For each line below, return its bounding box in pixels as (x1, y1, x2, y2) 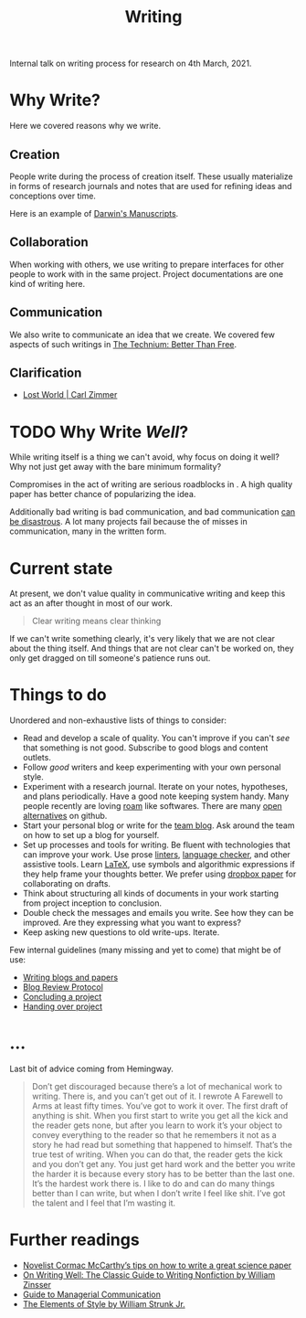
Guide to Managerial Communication (22, 1289, 162, 1300)
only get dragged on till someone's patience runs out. (9, 653, 211, 664)
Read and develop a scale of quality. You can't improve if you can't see (22, 733, 290, 744)
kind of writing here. (9, 278, 86, 289)
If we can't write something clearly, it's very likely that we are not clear (9, 633, 276, 644)
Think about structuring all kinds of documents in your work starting (22, 888, 280, 899)
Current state (9, 558, 113, 579)
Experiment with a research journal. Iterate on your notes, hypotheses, (22, 781, 288, 792)
